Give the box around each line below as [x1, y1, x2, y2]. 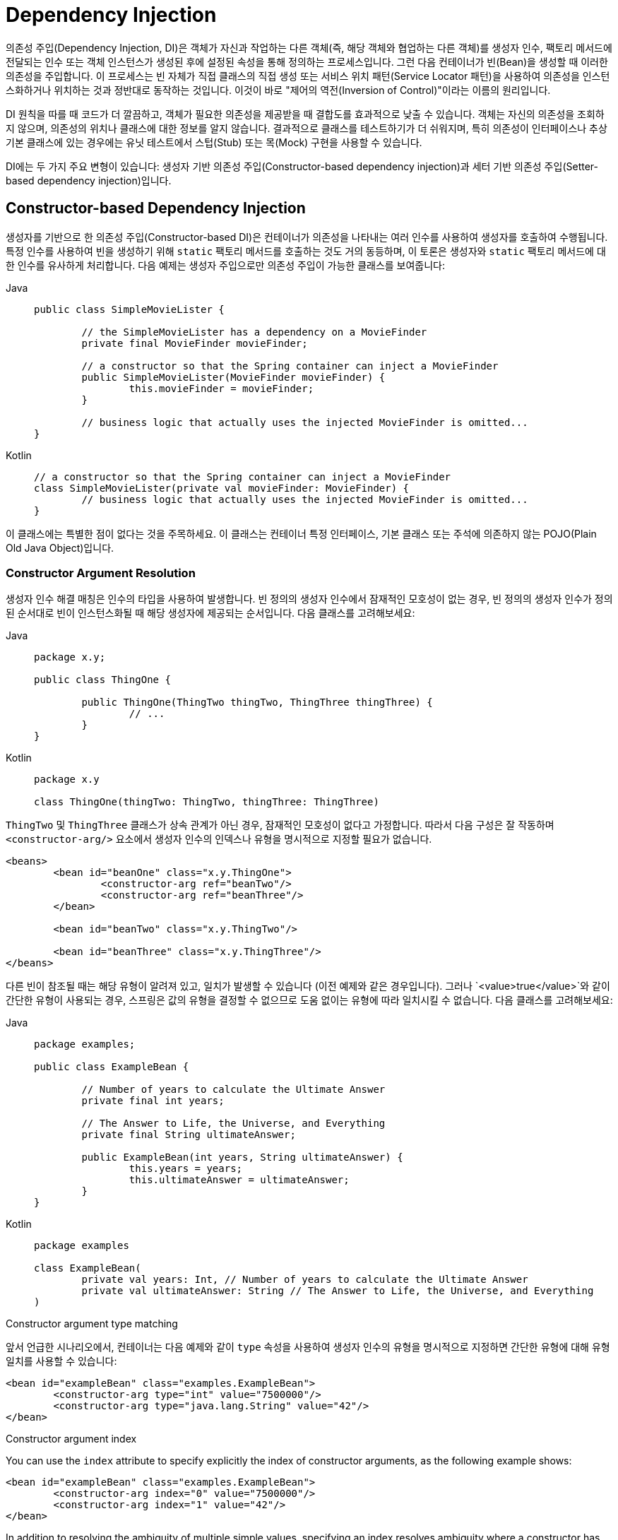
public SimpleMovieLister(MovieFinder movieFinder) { [81, 371, 386, 383]
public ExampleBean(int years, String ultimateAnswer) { [81, 1151, 403, 1163]
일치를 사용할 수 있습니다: [6, 1355, 117, 1368]
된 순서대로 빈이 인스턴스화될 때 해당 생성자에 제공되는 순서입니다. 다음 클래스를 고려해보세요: [6, 607, 415, 620]
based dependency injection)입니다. [6, 174, 172, 186]
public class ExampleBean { [34, 1061, 189, 1073]
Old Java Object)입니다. [6, 541, 114, 554]
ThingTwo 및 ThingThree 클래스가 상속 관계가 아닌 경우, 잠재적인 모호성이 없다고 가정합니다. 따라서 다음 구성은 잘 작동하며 [6, 819, 554, 831]
